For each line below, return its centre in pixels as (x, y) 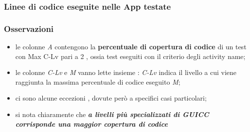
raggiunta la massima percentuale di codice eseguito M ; (98, 81)
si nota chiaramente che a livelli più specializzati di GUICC (112, 114)
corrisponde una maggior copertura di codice (91, 124)
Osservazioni (29, 28)
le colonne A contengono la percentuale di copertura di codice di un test (131, 47)
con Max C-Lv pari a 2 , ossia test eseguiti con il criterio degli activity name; (130, 56)
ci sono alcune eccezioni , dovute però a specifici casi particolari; (111, 98)
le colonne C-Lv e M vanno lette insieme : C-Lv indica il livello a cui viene (126, 72)
